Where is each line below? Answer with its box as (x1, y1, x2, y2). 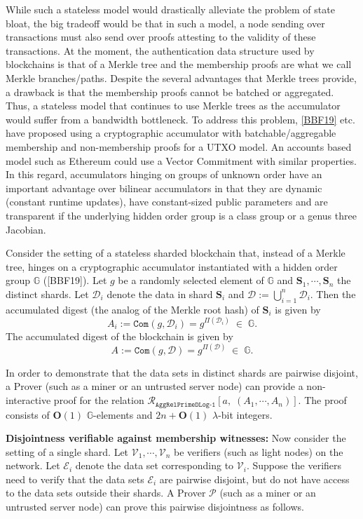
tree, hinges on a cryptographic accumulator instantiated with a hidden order (6, 259, 338, 274)
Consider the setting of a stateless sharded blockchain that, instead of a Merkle (6, 245, 345, 260)
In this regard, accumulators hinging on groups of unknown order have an (6, 167, 322, 182)
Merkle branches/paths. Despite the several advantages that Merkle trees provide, (6, 70, 357, 85)
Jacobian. (6, 222, 46, 236)
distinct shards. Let (6, 286, 89, 301)
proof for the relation (53, 393, 144, 407)
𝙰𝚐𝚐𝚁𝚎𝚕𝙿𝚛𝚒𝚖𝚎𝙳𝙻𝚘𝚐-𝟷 (155, 400, 216, 408)
